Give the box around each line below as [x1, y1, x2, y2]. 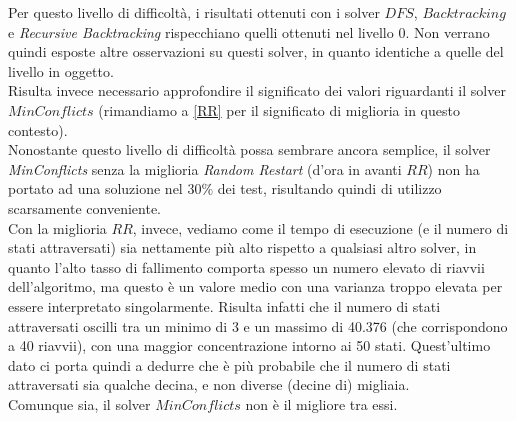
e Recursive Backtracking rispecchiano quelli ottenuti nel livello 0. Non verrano [8, 21, 490, 42]
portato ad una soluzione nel [8, 178, 183, 199]
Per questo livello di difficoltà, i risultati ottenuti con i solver [8, 2, 380, 22]
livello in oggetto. [8, 60, 114, 81]
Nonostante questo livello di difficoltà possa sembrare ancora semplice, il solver [8, 139, 491, 160]
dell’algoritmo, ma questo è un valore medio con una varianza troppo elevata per [8, 276, 503, 297]
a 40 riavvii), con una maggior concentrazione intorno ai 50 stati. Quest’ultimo [8, 335, 491, 356]
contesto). [8, 119, 68, 140]
